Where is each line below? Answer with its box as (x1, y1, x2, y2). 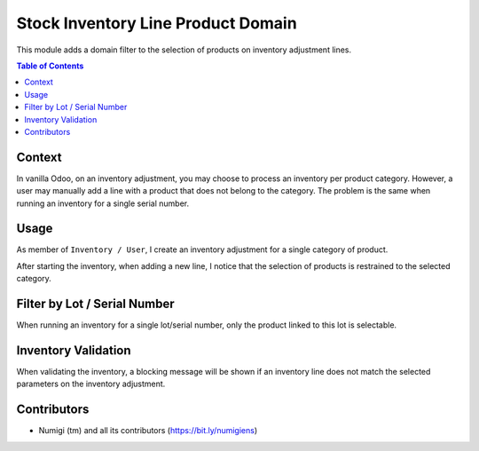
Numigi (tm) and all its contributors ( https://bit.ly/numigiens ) (38, 425, 258, 436)
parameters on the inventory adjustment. (16, 378, 166, 390)
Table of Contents (16, 60, 84, 71)
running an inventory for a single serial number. (16, 198, 190, 209)
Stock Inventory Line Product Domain (16, 13, 297, 33)
